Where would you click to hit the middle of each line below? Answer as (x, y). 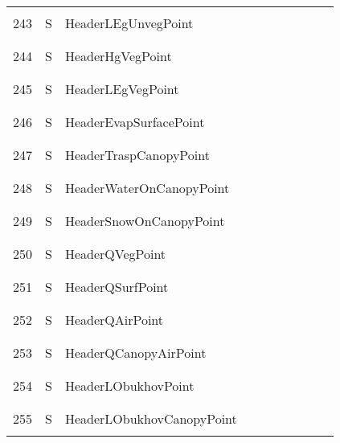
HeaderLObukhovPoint (129, 386)
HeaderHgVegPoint (118, 56)
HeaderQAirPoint (114, 320)
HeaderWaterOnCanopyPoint (147, 188)
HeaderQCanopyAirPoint (135, 353)
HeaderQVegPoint (115, 254)
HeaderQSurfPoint (117, 287)
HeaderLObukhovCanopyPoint (151, 418)
